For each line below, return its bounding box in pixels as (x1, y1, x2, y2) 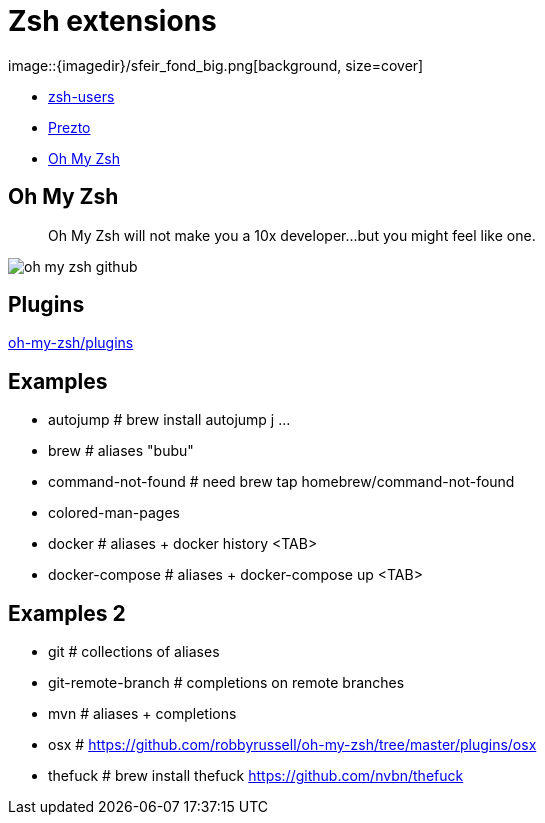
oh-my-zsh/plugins (8, 334, 134, 352)
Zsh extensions (8, 4, 217, 38)
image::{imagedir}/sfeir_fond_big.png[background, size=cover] (8, 56, 424, 74)
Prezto (48, 118, 91, 136)
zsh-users (48, 87, 115, 105)
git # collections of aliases (48, 643, 220, 661)
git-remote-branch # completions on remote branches (48, 674, 405, 692)
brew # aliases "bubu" (48, 442, 194, 460)
